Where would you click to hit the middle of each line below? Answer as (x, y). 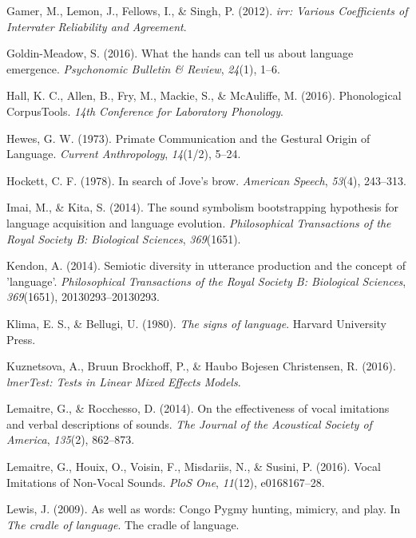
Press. (21, 339)
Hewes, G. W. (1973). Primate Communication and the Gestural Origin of (188, 138)
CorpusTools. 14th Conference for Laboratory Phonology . (145, 111)
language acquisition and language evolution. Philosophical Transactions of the (199, 222)
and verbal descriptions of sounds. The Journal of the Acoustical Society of (189, 423)
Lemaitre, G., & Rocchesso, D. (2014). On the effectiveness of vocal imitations (198, 408)
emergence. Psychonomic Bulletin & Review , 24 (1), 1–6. (143, 68)
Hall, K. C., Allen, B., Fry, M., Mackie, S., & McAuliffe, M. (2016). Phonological (204, 95)
